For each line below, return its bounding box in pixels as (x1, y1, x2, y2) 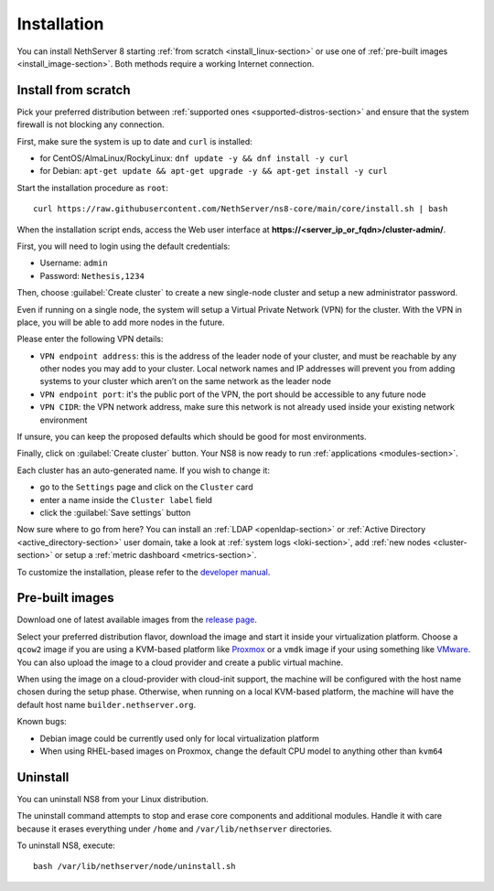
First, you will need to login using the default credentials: (16, 241, 231, 252)
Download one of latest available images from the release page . (16, 614, 258, 626)
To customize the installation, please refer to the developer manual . (16, 566, 271, 577)
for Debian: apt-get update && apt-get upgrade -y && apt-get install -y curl (39, 166, 388, 177)
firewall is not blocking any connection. (16, 119, 165, 130)
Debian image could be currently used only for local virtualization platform (39, 733, 319, 744)
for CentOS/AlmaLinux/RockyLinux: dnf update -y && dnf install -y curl (39, 153, 349, 164)
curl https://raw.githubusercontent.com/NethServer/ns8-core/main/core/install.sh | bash (33, 204, 448, 214)
